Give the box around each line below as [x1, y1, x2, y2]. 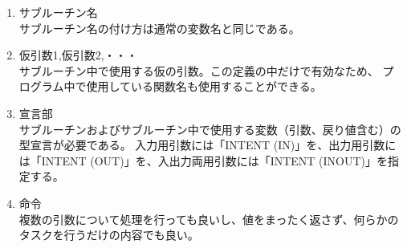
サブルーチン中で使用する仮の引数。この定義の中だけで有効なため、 [18, 62, 379, 79]
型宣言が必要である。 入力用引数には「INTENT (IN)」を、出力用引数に [18, 136, 397, 153]
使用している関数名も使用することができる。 [86, 78, 322, 95]
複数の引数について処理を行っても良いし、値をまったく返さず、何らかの [18, 210, 399, 227]
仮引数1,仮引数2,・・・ [18, 47, 138, 63]
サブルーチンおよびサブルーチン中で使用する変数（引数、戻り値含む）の [18, 120, 401, 137]
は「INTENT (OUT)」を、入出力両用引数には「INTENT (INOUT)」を [18, 152, 389, 169]
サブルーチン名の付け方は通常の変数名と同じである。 [18, 19, 300, 36]
